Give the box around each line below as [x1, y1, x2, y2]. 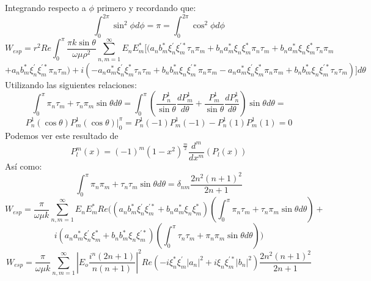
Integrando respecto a [5, 1, 86, 13]
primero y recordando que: [97, 1, 196, 13]
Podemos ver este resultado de [5, 129, 119, 141]
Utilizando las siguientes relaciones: [5, 78, 137, 91]
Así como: [5, 159, 42, 172]
